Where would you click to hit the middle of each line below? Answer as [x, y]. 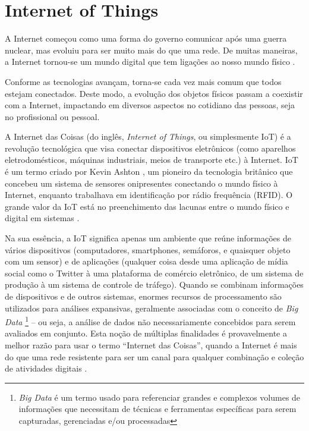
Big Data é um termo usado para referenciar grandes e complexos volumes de [160, 397]
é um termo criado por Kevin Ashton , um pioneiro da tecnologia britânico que [149, 172]
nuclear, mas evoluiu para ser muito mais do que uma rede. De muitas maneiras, [151, 50]
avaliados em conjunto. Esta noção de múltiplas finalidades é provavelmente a [146, 333]
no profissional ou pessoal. [52, 116]
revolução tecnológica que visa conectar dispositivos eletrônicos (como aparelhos [150, 148]
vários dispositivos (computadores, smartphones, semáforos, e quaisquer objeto [148, 249]
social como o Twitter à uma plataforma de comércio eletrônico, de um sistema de [154, 273]
